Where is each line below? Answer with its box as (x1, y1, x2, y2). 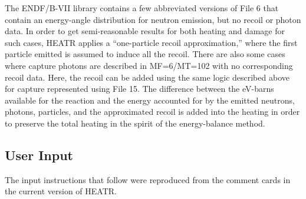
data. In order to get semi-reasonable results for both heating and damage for (5, 25, 285, 37)
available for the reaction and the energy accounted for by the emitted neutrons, (5, 94, 295, 106)
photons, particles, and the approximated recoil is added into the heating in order (5, 105, 300, 118)
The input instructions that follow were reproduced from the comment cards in (5, 173, 291, 185)
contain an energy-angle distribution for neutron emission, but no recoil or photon (5, 13, 301, 25)
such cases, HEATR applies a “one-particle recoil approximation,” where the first (5, 36, 298, 48)
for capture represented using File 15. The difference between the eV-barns (5, 82, 274, 95)
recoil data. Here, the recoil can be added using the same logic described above (5, 71, 289, 83)
